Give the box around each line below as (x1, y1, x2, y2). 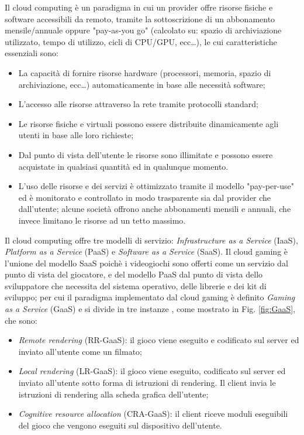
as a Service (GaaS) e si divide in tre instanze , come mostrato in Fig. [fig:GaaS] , (5, 303, 296, 315)
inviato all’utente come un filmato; (18, 345, 142, 357)
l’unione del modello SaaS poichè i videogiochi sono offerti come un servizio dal (5, 256, 288, 269)
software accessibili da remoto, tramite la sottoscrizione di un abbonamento (5, 12, 275, 25)
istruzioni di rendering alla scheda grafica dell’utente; (18, 388, 209, 400)
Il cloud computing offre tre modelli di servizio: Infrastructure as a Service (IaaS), (5, 234, 298, 246)
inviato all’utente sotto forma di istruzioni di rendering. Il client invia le (18, 376, 276, 389)
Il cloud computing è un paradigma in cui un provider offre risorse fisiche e (5, 1, 273, 13)
